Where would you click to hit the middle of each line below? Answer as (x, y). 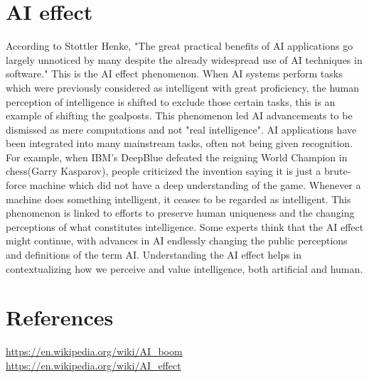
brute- (337, 171)
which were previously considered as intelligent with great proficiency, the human (183, 87)
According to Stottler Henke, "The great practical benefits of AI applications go (180, 46)
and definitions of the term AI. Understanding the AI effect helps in (154, 255)
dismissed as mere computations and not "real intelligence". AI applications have (181, 129)
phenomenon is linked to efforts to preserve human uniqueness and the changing (180, 213)
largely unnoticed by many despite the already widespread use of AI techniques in (184, 59)
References (60, 317)
